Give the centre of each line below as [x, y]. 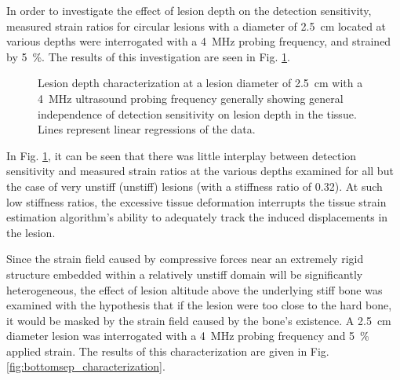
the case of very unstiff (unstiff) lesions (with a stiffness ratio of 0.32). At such [195, 186]
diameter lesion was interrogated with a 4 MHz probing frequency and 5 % [188, 336]
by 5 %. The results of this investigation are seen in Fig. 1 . [148, 56]
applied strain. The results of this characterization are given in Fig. [168, 351]
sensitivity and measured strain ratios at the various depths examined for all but [200, 171]
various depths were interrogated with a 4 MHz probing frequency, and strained [199, 41]
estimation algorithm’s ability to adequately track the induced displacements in [197, 217]
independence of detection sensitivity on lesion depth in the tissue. [197, 113]
